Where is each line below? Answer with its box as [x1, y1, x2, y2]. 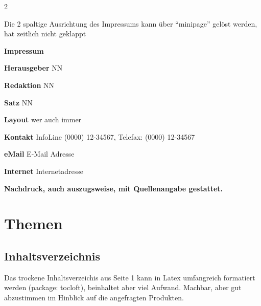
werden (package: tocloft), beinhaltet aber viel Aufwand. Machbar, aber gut [4, 282, 242, 293]
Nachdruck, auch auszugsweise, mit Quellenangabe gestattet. [4, 183, 223, 193]
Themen [4, 213, 63, 234]
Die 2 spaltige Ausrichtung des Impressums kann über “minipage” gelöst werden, [4, 18, 257, 29]
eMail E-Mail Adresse [4, 148, 75, 159]
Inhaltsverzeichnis [4, 248, 101, 264]
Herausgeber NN [4, 62, 63, 73]
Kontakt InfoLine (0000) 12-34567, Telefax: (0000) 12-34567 [4, 131, 195, 142]
